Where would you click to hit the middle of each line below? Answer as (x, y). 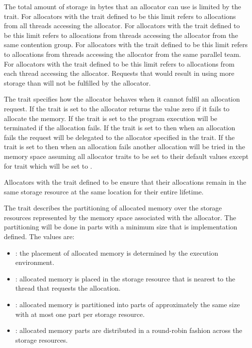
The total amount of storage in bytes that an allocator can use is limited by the (123, 6)
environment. (35, 262)
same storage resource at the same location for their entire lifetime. (104, 191)
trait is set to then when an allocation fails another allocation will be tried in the (125, 147)
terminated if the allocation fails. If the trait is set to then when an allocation (120, 128)
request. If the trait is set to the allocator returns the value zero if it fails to (117, 108)
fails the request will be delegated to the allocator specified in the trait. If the (119, 137)
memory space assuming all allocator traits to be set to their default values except (126, 156)
